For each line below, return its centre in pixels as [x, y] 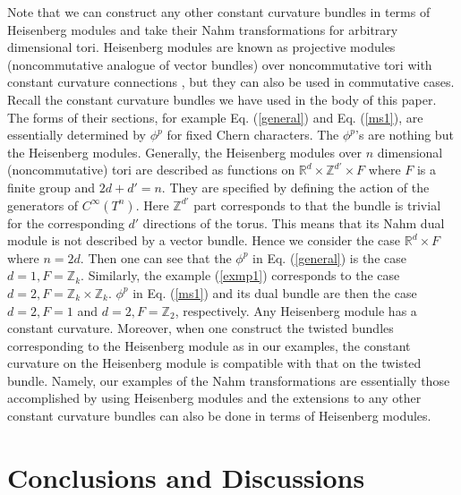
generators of [43, 205]
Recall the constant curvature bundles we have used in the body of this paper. [222, 99]
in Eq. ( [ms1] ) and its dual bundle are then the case [275, 292]
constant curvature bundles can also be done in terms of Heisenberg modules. [219, 416]
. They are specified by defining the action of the [295, 187]
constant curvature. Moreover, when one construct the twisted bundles [201, 328]
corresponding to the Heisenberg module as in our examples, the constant [209, 345]
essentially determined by [77, 135]
